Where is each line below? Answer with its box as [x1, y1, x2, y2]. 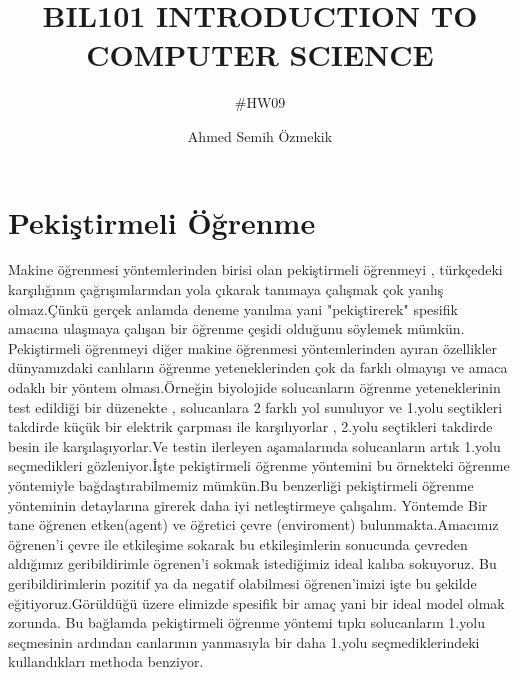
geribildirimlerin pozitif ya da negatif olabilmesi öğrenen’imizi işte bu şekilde [8, 572, 477, 593]
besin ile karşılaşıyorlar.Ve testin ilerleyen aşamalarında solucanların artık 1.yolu [8, 435, 501, 456]
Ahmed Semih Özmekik [187, 125, 333, 146]
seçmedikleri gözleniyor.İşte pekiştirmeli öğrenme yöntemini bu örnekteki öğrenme [8, 455, 510, 476]
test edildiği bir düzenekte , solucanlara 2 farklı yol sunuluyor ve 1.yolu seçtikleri [8, 396, 503, 417]
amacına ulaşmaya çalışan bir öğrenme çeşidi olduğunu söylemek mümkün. [8, 318, 465, 339]
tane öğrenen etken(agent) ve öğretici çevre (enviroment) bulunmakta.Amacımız [8, 514, 499, 535]
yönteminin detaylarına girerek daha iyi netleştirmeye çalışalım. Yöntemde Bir [8, 494, 488, 515]
